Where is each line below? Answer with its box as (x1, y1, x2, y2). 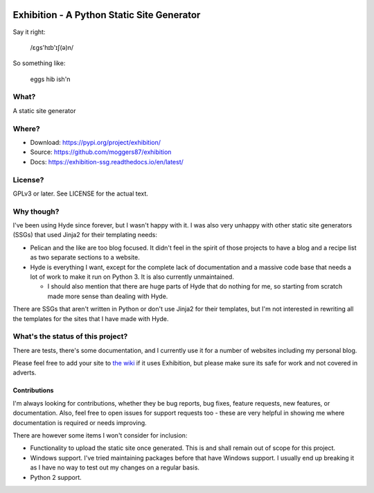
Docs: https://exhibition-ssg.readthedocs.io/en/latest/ (30, 157, 184, 166)
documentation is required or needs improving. (12, 418, 147, 426)
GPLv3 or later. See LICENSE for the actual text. (12, 189, 149, 198)
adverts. (12, 368, 37, 377)
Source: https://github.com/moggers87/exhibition (30, 148, 172, 156)
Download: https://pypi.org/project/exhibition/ (30, 138, 161, 146)
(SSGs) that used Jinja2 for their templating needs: (12, 231, 157, 239)
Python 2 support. (30, 473, 82, 481)
